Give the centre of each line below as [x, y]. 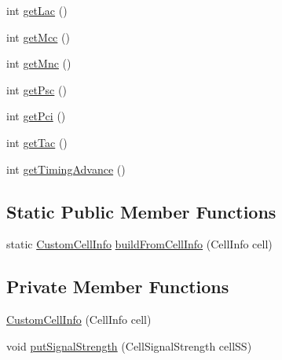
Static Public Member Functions [141, 211]
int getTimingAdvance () [66, 169]
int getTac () [37, 142]
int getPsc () [37, 89]
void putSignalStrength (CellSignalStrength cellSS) [129, 345]
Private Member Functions [118, 287]
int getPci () [36, 116]
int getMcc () [38, 37]
